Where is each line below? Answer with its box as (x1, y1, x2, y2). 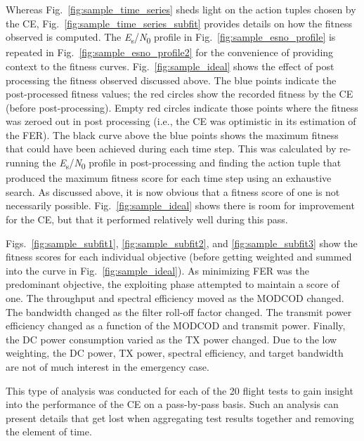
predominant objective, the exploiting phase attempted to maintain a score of (6, 277, 339, 291)
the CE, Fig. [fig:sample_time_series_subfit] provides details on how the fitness (6, 15, 353, 30)
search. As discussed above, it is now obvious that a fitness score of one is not (6, 184, 340, 199)
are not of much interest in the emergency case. (6, 359, 209, 374)
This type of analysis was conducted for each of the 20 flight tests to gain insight (6, 383, 353, 397)
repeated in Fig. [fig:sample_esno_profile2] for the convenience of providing (6, 45, 334, 60)
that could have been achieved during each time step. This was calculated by (6, 141, 337, 156)
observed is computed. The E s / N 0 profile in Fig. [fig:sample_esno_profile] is (6, 29, 336, 46)
